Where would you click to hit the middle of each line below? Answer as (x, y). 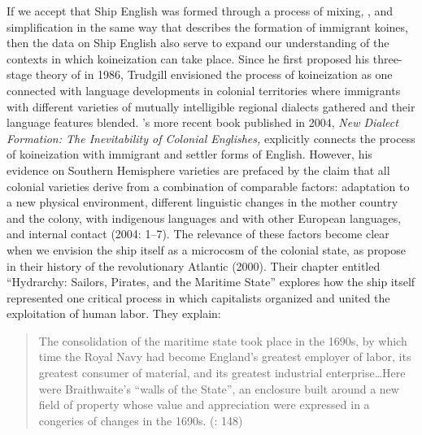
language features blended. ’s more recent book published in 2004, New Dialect (202, 122)
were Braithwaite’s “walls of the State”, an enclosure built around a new (219, 388)
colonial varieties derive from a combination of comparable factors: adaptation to (208, 186)
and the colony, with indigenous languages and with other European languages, (204, 217)
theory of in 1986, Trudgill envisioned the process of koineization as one (214, 74)
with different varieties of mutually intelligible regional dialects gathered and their (211, 106)
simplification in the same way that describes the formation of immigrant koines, (207, 26)
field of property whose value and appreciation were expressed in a (204, 405)
